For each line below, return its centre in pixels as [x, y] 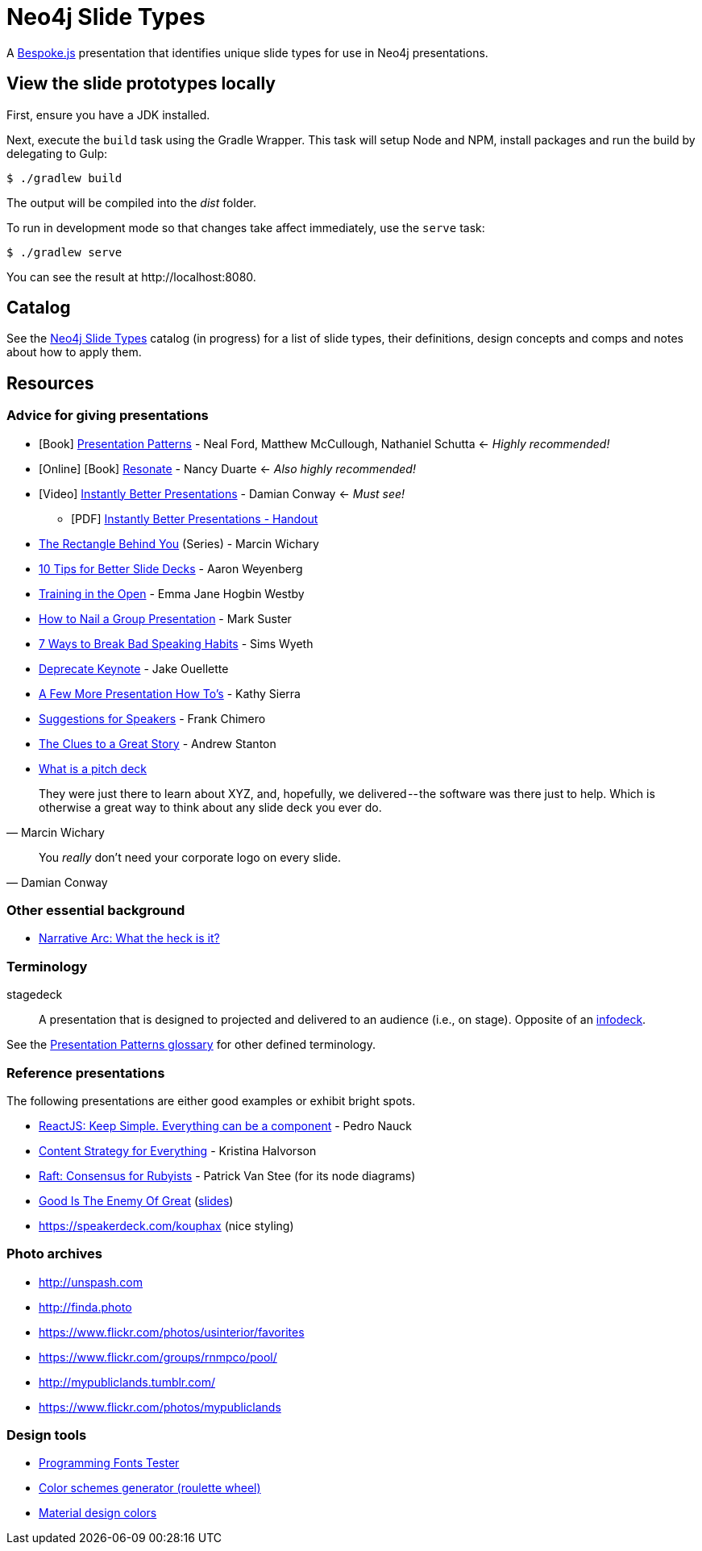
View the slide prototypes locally [141, 84]
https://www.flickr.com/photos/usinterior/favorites [172, 1332]
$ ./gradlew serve [64, 252]
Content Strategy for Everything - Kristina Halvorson [178, 1150]
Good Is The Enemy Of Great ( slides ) [136, 1200]
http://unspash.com [91, 1282]
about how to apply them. [74, 352]
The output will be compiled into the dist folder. [131, 202]
